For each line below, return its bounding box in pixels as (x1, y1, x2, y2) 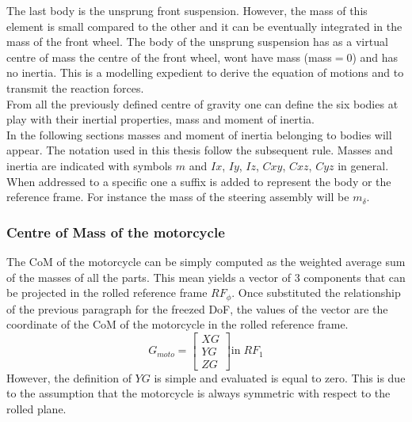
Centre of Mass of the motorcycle (6, 222, 225, 241)
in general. (338, 157, 389, 173)
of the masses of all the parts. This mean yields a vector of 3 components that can (6, 268, 406, 285)
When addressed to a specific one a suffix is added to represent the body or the (6, 173, 391, 189)
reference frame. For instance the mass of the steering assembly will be (6, 188, 349, 205)
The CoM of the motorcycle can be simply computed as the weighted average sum (6, 253, 406, 269)
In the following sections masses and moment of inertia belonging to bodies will (6, 126, 392, 143)
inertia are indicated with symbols (6, 157, 173, 173)
